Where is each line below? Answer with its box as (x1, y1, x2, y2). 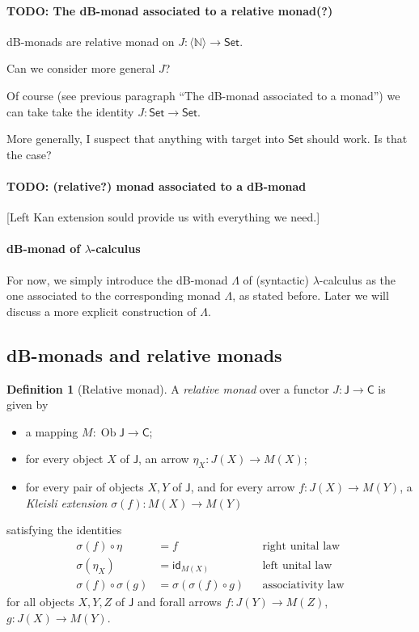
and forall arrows (138, 592, 222, 609)
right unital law (262, 540, 341, 552)
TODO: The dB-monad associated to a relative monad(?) (6, 2, 333, 19)
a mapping (25, 423, 78, 440)
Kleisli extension (25, 494, 108, 511)
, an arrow (138, 450, 189, 467)
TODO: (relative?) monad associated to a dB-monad (6, 177, 307, 194)
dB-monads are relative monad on (6, 32, 175, 49)
